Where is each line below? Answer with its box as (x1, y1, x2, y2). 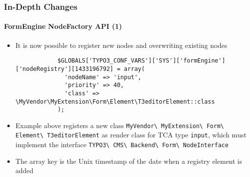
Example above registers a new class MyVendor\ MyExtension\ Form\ (15, 120, 224, 130)
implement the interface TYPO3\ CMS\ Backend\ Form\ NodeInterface (15, 139, 229, 150)
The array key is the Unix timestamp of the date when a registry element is (15, 155, 242, 166)
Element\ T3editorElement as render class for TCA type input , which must (15, 130, 247, 140)
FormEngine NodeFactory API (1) (4, 21, 122, 31)
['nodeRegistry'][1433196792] (15, 65, 114, 72)
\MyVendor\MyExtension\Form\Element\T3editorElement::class (15, 98, 215, 105)
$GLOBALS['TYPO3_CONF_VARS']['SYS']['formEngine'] (57, 57, 226, 65)
